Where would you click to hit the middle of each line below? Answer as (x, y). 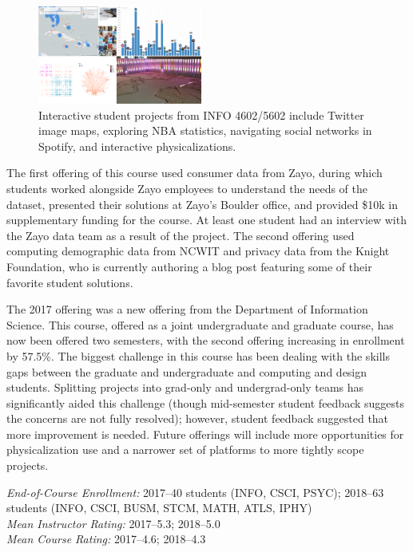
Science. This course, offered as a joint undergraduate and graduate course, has (200, 324)
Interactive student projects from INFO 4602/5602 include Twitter (201, 114)
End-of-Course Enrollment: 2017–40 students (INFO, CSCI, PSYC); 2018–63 (195, 492)
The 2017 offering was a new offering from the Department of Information (187, 309)
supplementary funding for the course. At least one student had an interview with (206, 220)
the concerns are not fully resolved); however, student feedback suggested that (198, 418)
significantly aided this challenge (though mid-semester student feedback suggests (206, 402)
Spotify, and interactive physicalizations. (137, 146)
